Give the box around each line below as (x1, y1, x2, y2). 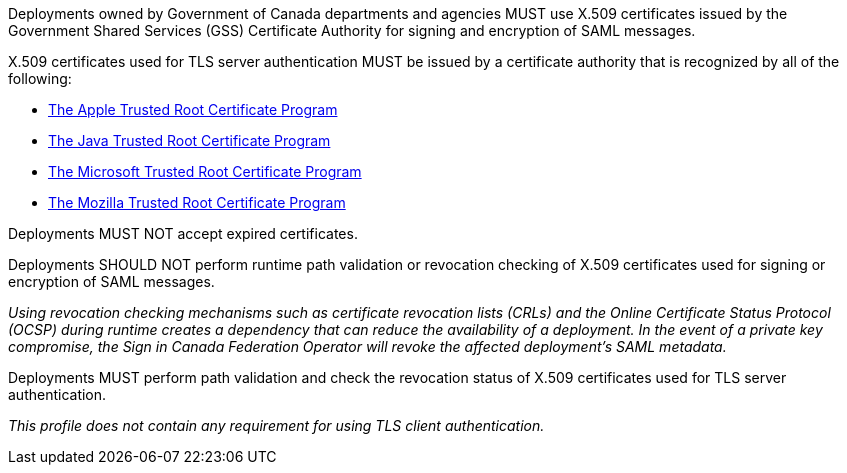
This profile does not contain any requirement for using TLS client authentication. (8, 417, 545, 434)
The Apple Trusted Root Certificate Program (48, 101, 338, 118)
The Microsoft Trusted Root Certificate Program (48, 163, 362, 180)
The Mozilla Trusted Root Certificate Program (48, 194, 346, 211)
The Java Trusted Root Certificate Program (48, 132, 331, 149)
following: (8, 70, 72, 87)
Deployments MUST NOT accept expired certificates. (8, 225, 358, 242)
